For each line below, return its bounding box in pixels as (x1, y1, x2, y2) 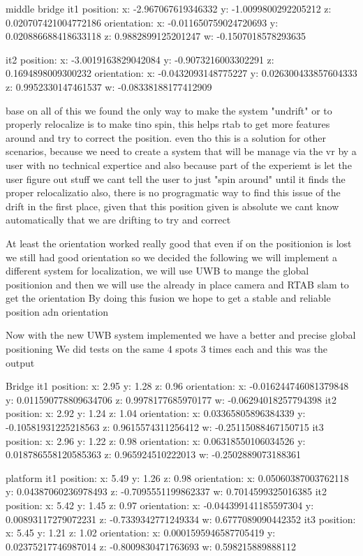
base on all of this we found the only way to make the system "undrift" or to (6, 103, 332, 117)
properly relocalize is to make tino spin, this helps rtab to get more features (6, 117, 330, 131)
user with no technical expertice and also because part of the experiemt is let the (6, 157, 352, 172)
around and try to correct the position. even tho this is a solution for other (6, 130, 327, 145)
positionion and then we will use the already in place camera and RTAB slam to (6, 277, 349, 291)
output (6, 355, 35, 370)
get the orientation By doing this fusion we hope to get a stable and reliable (6, 291, 331, 305)
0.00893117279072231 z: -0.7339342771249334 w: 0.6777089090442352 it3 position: (6, 511, 356, 526)
